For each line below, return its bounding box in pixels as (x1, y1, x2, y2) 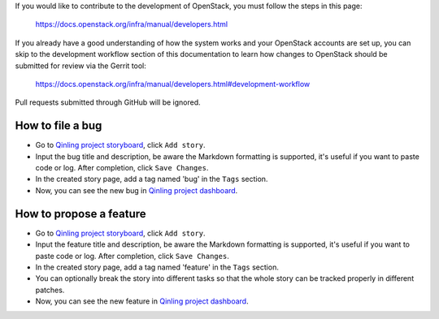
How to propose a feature (15, 207, 146, 221)
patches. (35, 285, 65, 295)
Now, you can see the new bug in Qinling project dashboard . (35, 185, 238, 195)
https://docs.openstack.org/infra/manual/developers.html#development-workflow (35, 79, 311, 88)
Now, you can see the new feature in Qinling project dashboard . (35, 296, 249, 306)
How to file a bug (15, 119, 102, 133)
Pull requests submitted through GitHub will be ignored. (15, 97, 201, 107)
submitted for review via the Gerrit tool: (15, 61, 146, 71)
